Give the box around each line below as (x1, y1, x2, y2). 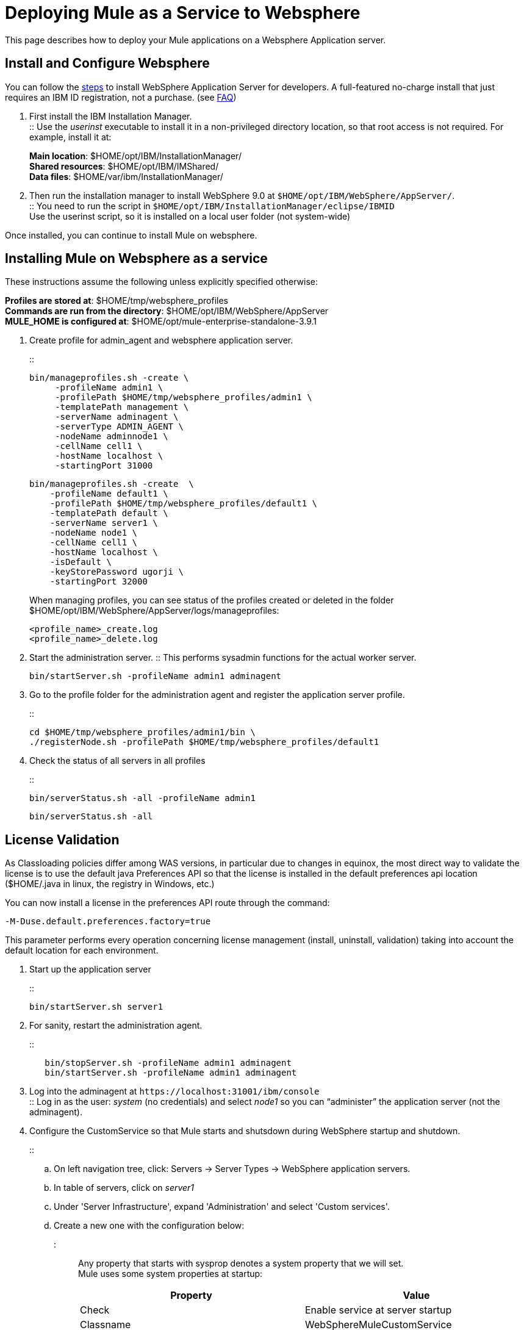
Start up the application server (29, 964, 151, 975)
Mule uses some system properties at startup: (78, 1268, 263, 1279)
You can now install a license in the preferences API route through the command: (5, 897, 330, 908)
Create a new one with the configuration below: (54, 1220, 245, 1231)
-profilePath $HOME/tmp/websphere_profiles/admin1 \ (55, 392, 312, 403)
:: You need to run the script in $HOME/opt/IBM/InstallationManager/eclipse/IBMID (29, 200, 395, 211)
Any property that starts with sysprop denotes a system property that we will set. (78, 1258, 404, 1269)
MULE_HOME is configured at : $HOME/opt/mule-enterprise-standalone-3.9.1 (5, 316, 317, 327)
